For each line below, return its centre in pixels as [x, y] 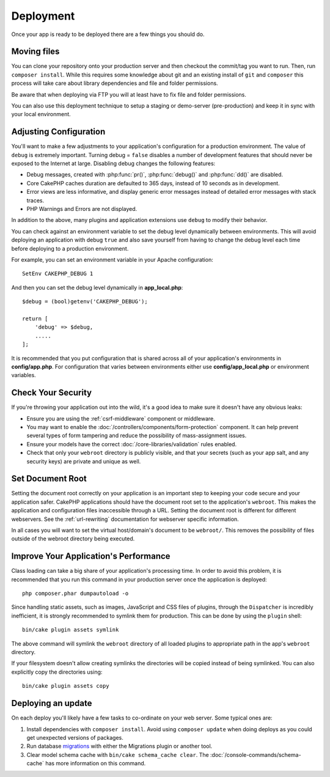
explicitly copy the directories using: [57, 672]
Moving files [35, 52]
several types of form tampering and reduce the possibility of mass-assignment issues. [137, 436]
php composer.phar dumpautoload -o [75, 594]
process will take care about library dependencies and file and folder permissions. [115, 83]
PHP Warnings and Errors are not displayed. [82, 209]
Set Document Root [49, 479]
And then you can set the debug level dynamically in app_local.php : [97, 287]
